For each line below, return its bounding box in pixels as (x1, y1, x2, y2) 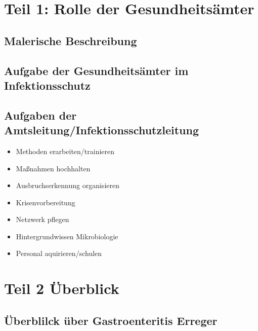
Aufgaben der (4, 107, 77, 123)
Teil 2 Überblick (4, 278, 119, 299)
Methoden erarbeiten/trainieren (16, 145, 115, 156)
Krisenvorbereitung (16, 197, 75, 207)
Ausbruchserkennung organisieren (16, 180, 119, 191)
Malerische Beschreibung (4, 32, 137, 48)
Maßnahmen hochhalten (16, 163, 91, 173)
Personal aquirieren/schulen (16, 248, 102, 259)
